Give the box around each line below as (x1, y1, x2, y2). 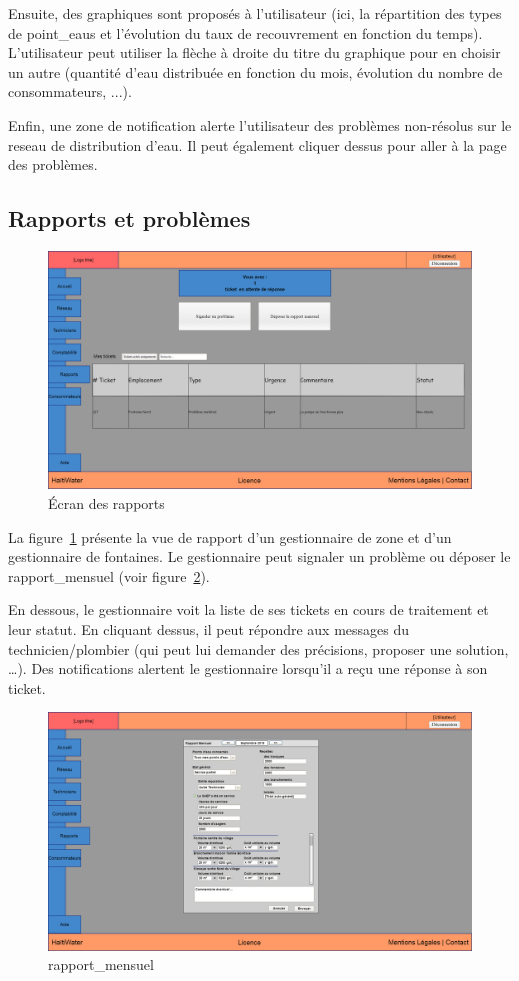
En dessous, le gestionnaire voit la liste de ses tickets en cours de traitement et (8, 599, 489, 620)
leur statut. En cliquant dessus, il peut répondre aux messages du (8, 619, 410, 640)
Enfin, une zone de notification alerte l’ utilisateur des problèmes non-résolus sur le (8, 114, 512, 135)
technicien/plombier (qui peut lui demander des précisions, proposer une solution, (8, 638, 509, 659)
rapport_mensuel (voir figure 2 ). (8, 565, 210, 586)
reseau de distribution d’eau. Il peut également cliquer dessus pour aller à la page (8, 134, 507, 155)
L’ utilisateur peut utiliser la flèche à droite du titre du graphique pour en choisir (8, 42, 501, 63)
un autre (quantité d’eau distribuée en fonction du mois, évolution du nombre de (8, 61, 503, 82)
